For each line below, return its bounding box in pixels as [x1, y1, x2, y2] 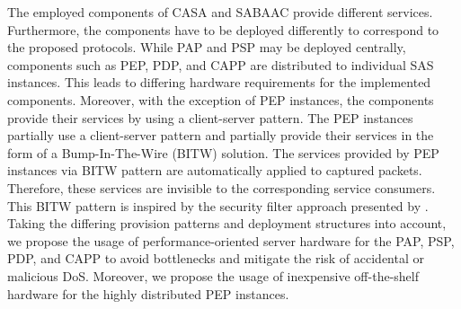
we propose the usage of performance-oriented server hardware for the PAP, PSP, [7, 231, 455, 250]
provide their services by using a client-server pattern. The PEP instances [7, 108, 413, 127]
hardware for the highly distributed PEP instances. [7, 284, 289, 303]
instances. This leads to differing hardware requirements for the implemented [7, 73, 431, 92]
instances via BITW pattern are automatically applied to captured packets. [7, 161, 422, 180]
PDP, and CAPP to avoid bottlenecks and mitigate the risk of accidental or [7, 249, 425, 268]
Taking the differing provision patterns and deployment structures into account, [7, 214, 447, 233]
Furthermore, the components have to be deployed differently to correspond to [7, 20, 439, 39]
